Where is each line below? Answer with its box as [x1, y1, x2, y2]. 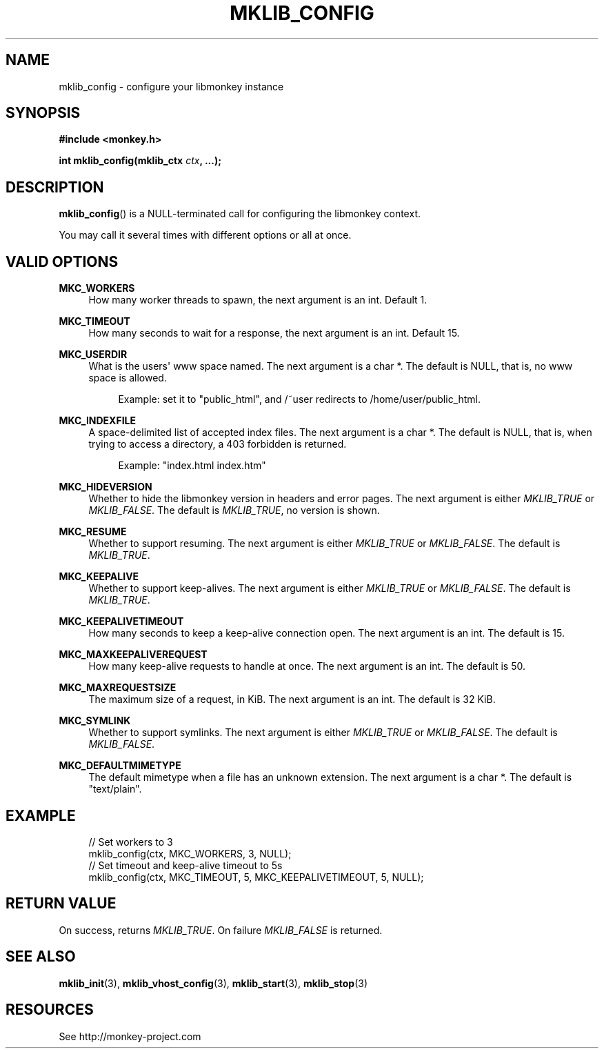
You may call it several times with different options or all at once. [59, 229, 352, 241]
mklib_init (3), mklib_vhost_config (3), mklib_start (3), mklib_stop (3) [59, 977, 368, 989]
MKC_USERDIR [59, 348, 128, 361]
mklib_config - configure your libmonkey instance [59, 80, 284, 92]
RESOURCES [6, 1001, 94, 1019]
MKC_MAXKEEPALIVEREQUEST [59, 648, 208, 661]
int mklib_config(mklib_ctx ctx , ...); [59, 155, 222, 167]
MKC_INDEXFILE [59, 415, 137, 427]
